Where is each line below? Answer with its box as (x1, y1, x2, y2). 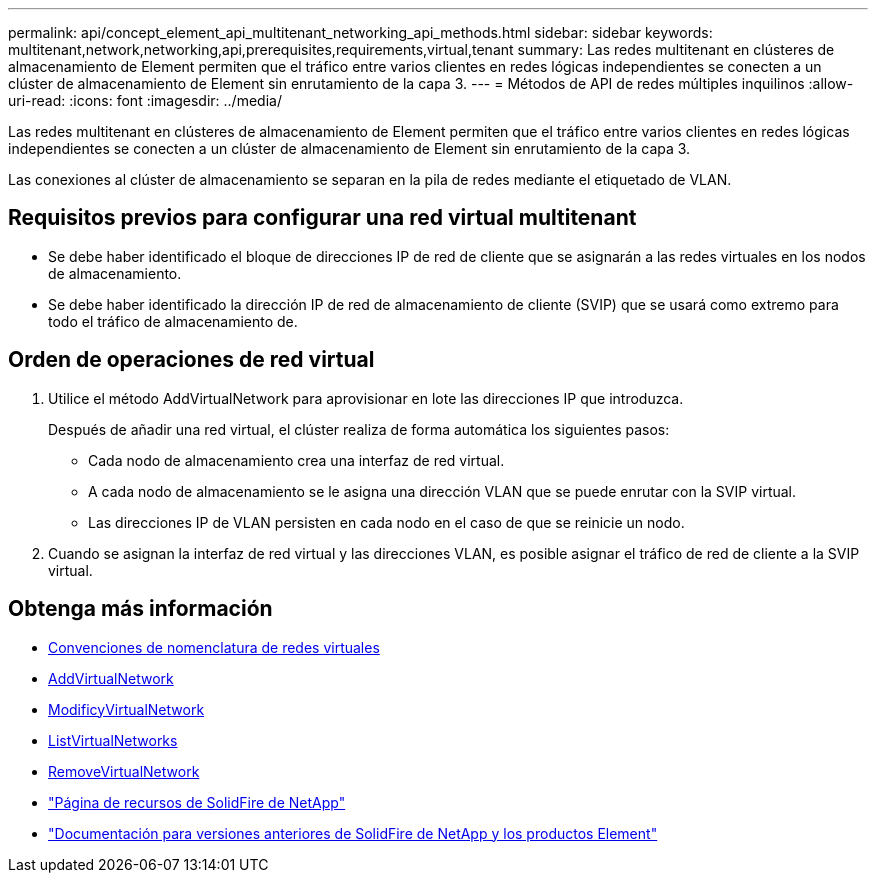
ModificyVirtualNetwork (48, 700, 205, 718)
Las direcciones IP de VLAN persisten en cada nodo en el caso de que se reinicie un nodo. (88, 513, 685, 531)
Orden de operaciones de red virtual (8, 347, 375, 373)
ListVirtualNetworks (48, 731, 178, 749)
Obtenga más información (8, 596, 273, 622)
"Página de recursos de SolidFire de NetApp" (48, 793, 346, 811)
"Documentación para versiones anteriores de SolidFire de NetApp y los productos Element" (48, 824, 658, 842)
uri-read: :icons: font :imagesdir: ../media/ (8, 92, 282, 109)
